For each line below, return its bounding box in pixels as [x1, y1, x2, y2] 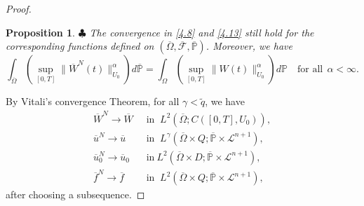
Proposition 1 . [6, 25, 75, 39]
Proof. [6, 1, 32, 15]
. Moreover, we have [205, 39, 292, 53]
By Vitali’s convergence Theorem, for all [6, 94, 180, 109]
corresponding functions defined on [6, 39, 154, 53]
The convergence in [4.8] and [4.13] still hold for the [89, 25, 314, 39]
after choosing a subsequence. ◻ [6, 187, 145, 202]
